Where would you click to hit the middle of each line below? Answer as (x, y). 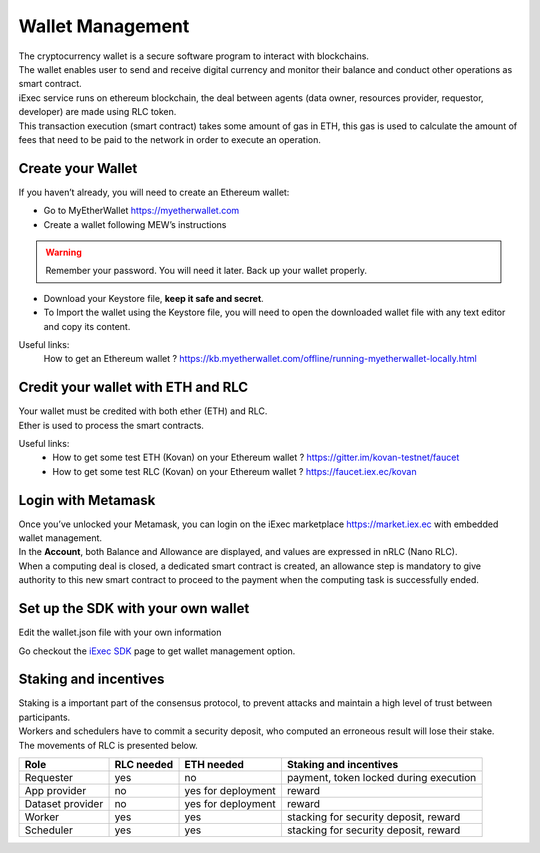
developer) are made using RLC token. (97, 112)
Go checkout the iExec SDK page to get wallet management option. (157, 651)
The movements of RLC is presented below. (108, 745)
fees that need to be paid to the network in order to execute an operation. (170, 139)
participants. (44, 717)
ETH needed (214, 765)
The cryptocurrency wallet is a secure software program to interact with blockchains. (194, 56)
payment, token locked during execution (381, 778)
